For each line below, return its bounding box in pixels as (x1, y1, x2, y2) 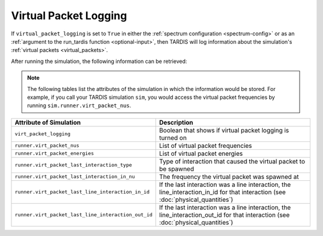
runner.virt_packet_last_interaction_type (14, 162, 132, 168)
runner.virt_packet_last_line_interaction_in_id (14, 189, 150, 195)
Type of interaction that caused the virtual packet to (159, 157, 305, 165)
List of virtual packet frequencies (159, 141, 252, 150)
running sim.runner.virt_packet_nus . (27, 102, 132, 109)
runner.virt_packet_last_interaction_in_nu (14, 174, 135, 180)
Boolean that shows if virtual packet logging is (159, 126, 290, 134)
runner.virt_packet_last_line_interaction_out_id (14, 211, 153, 218)
